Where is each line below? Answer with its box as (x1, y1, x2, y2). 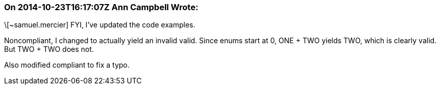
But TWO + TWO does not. (4, 45, 94, 54)
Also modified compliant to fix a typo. (4, 61, 130, 70)
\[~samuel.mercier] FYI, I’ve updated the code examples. (4, 20, 195, 29)
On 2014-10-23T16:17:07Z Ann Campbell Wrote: (4, 2, 199, 12)
